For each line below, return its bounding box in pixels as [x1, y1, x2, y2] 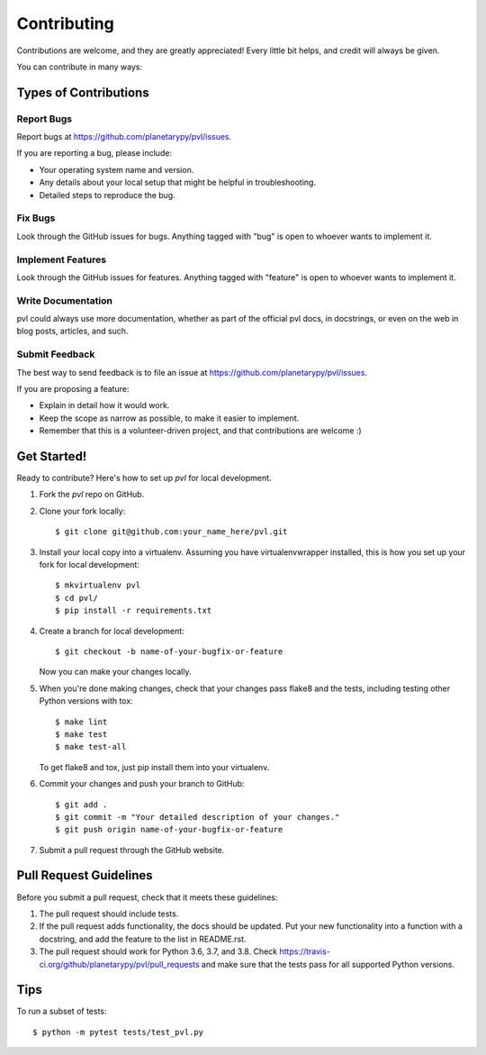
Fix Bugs [16, 212, 56, 224]
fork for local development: [39, 559, 139, 570]
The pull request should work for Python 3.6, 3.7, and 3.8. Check [39, 946, 278, 957]
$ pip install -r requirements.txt [55, 605, 212, 616]
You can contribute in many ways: [16, 61, 143, 72]
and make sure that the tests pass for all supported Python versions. [201, 959, 454, 969]
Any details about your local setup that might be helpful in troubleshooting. [39, 177, 317, 188]
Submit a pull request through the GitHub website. [39, 844, 225, 855]
